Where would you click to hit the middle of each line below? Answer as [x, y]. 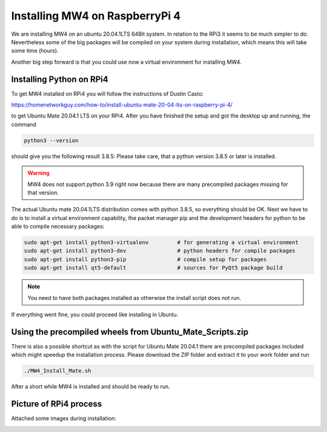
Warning [38, 173]
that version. [43, 192]
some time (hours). [35, 51]
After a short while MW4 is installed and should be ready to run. [91, 387]
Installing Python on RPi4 [60, 79]
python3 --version [51, 140]
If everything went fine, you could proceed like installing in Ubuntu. [95, 314]
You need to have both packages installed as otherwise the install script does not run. [134, 297]
